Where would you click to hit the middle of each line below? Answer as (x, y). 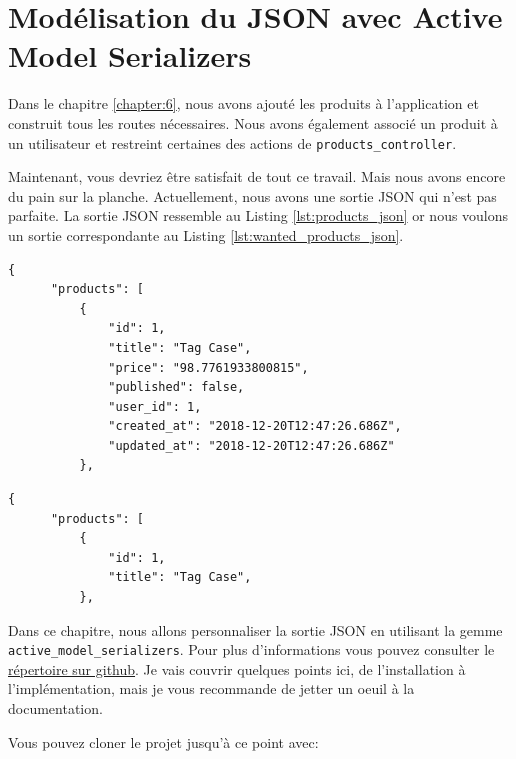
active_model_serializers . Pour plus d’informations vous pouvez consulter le (251, 649)
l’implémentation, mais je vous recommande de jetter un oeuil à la (211, 688)
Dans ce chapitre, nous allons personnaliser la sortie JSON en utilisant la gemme (255, 629)
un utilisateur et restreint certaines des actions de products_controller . (232, 142)
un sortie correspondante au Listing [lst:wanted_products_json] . (206, 234)
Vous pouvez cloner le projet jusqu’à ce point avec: (163, 741)
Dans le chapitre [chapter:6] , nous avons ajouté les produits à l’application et (243, 103)
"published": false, (176, 387)
